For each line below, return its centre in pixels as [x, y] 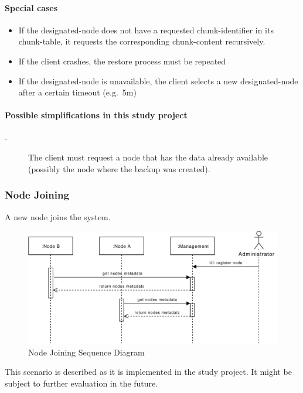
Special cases [31, 7]
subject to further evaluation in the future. [81, 383]
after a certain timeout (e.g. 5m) [77, 92]
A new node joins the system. [58, 216]
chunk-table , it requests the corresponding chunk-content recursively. [142, 41]
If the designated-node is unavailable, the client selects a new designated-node [158, 81]
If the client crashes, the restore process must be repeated [122, 61]
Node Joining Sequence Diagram [86, 352]
